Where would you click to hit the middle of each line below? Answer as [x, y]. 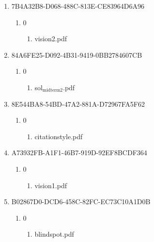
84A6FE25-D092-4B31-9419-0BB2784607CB [77, 55]
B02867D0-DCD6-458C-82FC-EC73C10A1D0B [81, 202]
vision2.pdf [51, 39]
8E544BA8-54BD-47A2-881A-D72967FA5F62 [78, 104]
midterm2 [53, 90]
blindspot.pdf [54, 234]
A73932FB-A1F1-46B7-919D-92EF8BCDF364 [79, 153]
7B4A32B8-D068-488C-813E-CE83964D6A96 [78, 6]
